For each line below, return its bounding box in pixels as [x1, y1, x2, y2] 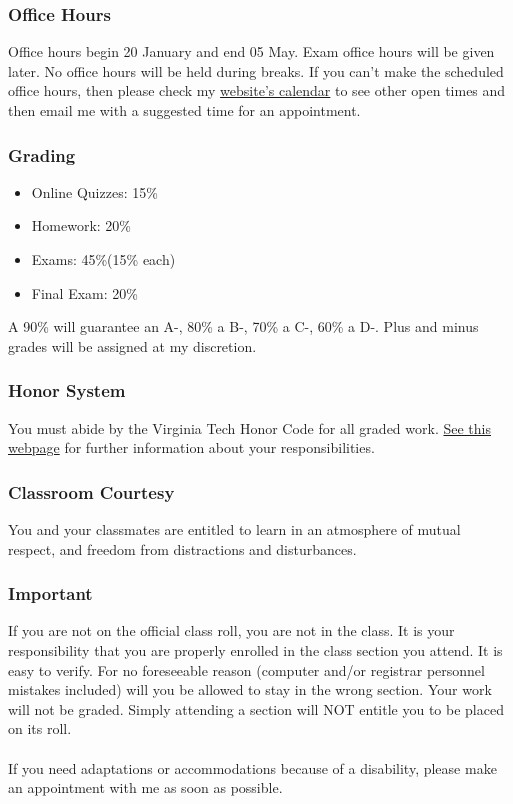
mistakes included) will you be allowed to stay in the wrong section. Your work [8, 679, 492, 700]
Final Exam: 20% [31, 282, 138, 303]
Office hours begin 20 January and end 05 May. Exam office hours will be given [8, 41, 495, 62]
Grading [8, 142, 76, 167]
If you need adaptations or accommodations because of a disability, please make [8, 757, 497, 778]
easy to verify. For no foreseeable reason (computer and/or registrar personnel [8, 659, 485, 680]
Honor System [8, 378, 126, 403]
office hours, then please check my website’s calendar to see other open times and [8, 80, 506, 101]
